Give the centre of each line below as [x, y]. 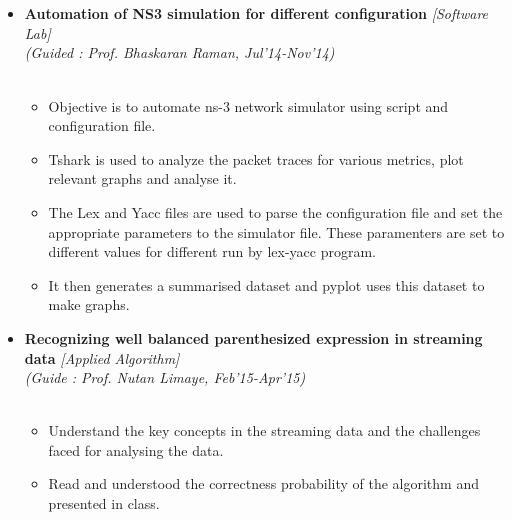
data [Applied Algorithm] [102, 357]
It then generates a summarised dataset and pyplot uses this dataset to [266, 284]
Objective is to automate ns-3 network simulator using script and [248, 105]
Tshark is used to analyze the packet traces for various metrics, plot [256, 158]
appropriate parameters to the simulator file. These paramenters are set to [276, 231]
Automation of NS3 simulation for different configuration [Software [256, 13]
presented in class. [104, 503]
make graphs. [89, 304]
